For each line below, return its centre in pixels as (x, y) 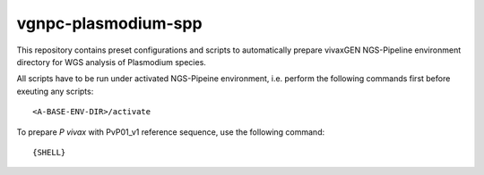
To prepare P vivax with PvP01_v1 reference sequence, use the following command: (171, 132)
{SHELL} (49, 152)
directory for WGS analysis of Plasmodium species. (111, 62)
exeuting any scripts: (55, 91)
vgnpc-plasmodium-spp (109, 23)
